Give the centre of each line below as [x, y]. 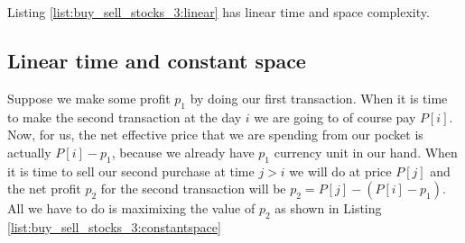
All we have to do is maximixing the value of [131, 208]
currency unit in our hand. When [366, 152]
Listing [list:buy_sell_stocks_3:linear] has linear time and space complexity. [219, 12]
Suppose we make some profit [89, 98]
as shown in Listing [328, 208]
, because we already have [183, 152]
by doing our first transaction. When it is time [319, 98]
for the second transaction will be [193, 189]
